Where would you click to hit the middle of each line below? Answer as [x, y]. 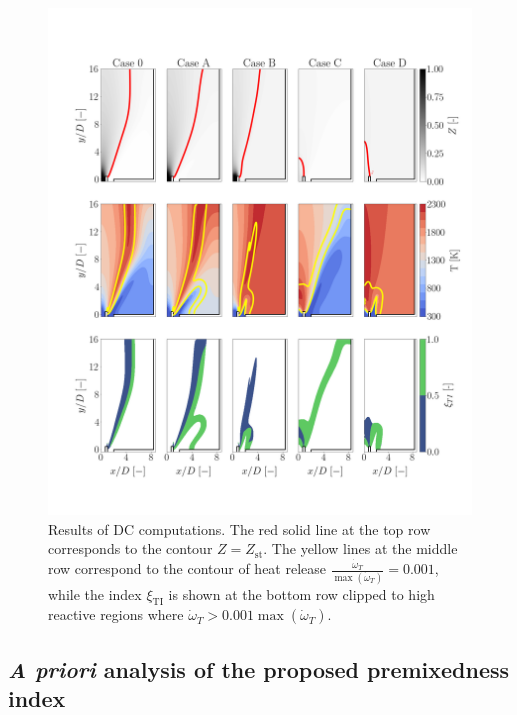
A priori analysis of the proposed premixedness [259, 668]
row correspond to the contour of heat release [187, 568]
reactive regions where [116, 614]
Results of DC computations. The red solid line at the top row [239, 528]
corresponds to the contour [130, 548]
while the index [95, 593]
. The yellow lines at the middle [360, 548]
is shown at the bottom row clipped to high [301, 593]
